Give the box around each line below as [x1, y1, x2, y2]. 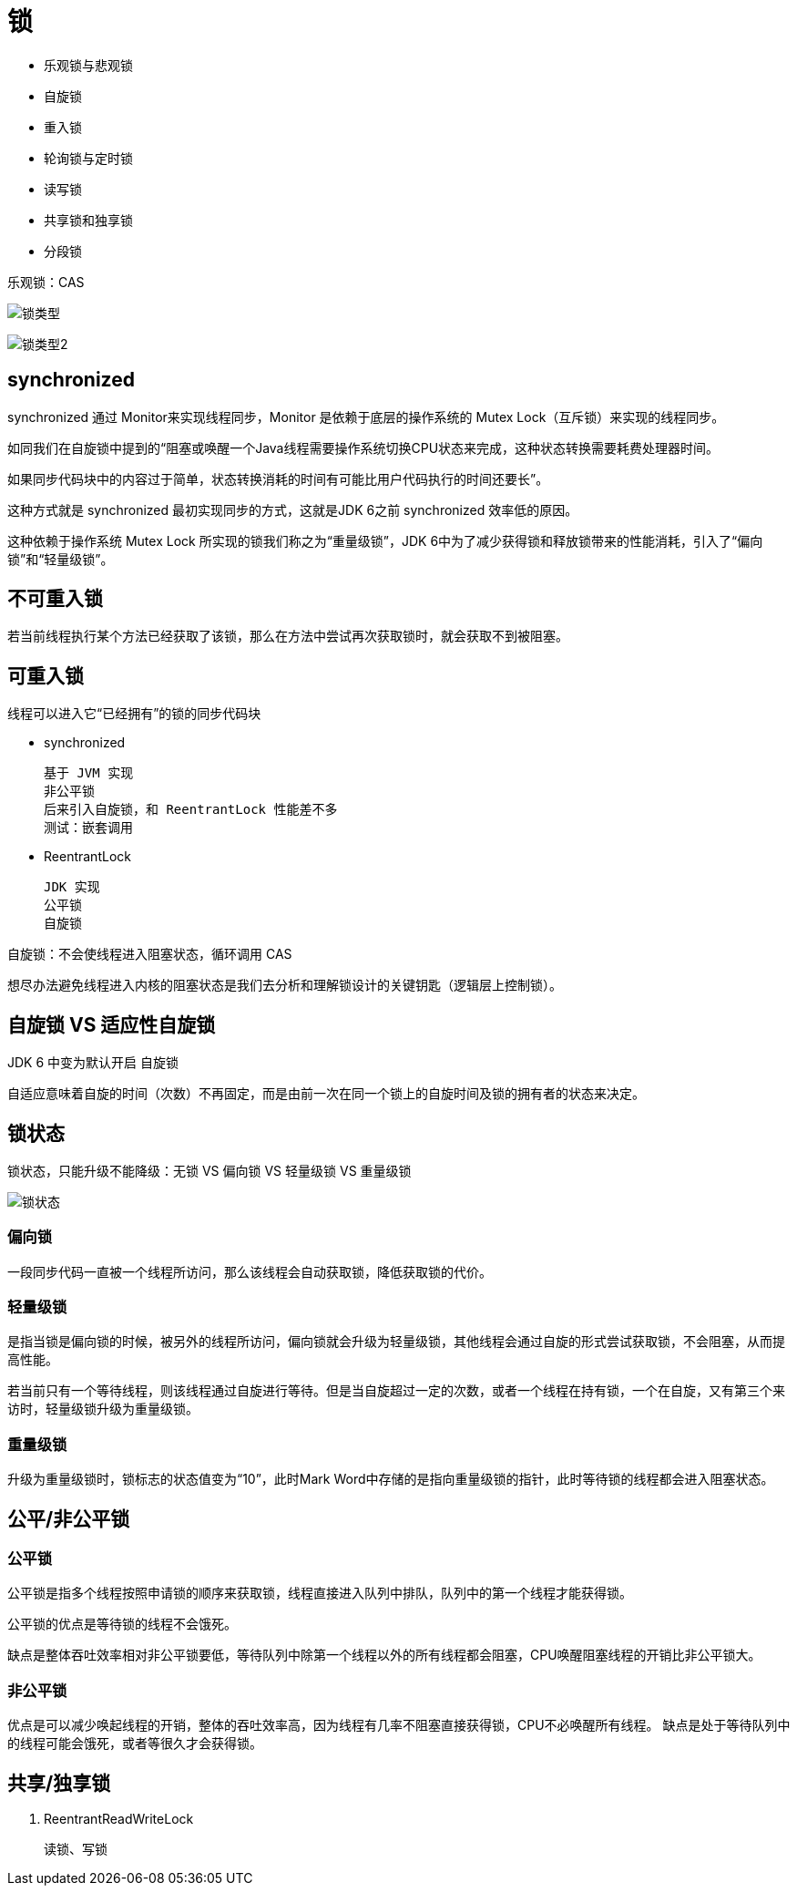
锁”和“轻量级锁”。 [7, 550, 114, 567]
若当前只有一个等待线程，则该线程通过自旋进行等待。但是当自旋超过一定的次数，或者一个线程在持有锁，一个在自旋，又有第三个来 [7, 1383, 785, 1399]
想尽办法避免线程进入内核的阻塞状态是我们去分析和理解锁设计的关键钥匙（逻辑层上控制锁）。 [7, 977, 562, 993]
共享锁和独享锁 [44, 211, 133, 228]
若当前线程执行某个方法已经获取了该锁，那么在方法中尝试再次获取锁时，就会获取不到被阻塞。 [7, 628, 568, 644]
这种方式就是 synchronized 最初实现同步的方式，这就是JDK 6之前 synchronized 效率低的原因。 [7, 501, 578, 518]
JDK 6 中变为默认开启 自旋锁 [7, 1055, 179, 1071]
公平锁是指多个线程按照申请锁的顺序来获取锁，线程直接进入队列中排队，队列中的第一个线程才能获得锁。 [7, 1585, 632, 1601]
